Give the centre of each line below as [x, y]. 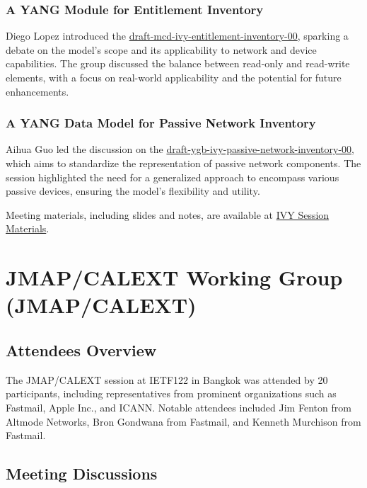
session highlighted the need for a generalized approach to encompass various [173, 177]
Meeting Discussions [82, 473]
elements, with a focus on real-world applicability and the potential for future [174, 77]
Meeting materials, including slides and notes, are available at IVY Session [168, 214]
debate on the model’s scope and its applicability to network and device [161, 49]
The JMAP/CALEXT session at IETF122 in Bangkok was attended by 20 [167, 379]
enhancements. [37, 91]
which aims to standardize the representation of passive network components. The [183, 163]
